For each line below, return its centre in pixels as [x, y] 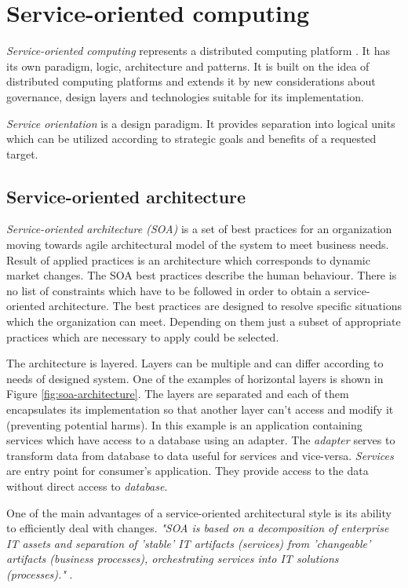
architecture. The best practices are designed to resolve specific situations [225, 306]
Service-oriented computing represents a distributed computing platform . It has [199, 51]
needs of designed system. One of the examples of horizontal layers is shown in [195, 378]
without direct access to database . [87, 486]
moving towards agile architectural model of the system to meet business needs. [198, 245]
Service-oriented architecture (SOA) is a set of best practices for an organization [199, 229]
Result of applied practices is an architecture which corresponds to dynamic [188, 259]
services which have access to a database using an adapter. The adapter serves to [201, 440]
